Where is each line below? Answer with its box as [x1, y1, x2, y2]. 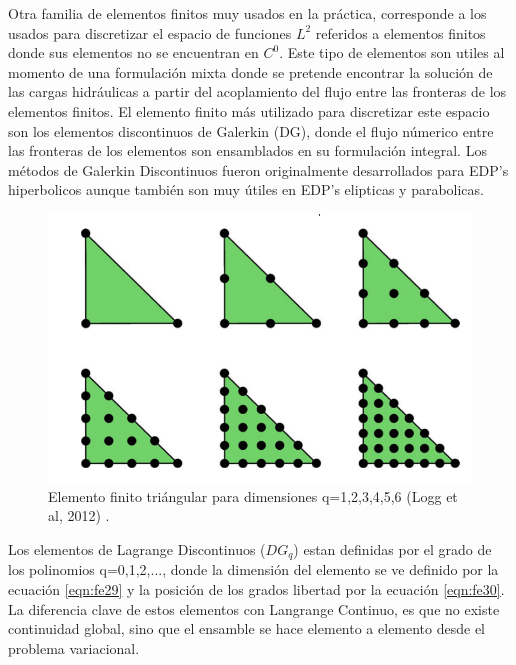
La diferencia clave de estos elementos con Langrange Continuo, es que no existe [8, 598, 500, 619]
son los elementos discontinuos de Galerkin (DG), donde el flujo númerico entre [8, 120, 494, 141]
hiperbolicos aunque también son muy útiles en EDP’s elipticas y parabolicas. [8, 179, 484, 200]
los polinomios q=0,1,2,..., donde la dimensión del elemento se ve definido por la [8, 559, 499, 580]
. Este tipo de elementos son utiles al [279, 42, 505, 63]
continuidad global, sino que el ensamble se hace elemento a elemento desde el [8, 618, 486, 639]
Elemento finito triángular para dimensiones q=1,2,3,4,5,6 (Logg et [48, 485, 458, 506]
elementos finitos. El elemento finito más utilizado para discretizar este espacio [8, 100, 490, 121]
